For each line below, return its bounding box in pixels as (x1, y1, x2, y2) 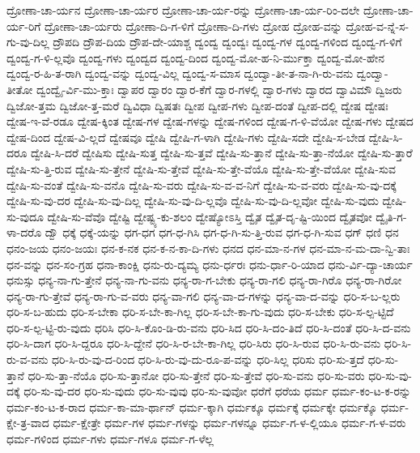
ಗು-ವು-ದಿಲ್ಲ (6, 33, 49, 50)
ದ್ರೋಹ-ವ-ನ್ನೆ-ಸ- (346, 17, 409, 34)
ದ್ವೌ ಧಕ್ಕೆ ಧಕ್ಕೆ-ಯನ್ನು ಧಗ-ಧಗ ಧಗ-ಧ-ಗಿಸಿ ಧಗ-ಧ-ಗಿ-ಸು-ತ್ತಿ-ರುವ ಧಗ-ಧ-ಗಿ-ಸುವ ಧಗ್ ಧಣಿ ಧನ (45, 224, 399, 241)
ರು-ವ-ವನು (6, 351, 49, 368)
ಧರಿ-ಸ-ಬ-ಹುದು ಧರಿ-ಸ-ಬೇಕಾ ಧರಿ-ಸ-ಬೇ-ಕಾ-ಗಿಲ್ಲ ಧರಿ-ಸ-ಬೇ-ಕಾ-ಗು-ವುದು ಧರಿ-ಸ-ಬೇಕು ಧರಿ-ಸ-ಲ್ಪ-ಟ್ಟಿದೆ (6, 303, 394, 320)
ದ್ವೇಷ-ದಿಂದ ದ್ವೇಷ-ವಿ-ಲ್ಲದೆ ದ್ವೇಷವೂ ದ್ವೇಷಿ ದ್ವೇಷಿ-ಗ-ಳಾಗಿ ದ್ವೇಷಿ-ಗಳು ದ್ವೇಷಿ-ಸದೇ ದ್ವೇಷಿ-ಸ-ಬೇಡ (6, 128, 366, 145)
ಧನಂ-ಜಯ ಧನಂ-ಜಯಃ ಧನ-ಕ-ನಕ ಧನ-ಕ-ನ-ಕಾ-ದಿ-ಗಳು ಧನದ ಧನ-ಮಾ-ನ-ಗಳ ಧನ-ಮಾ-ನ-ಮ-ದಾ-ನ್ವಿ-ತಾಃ (6, 239, 410, 256)
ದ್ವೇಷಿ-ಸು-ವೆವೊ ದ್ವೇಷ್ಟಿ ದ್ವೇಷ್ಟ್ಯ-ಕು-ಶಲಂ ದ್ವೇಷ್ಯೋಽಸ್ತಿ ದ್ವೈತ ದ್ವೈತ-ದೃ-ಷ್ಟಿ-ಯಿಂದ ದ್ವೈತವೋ (47, 207, 372, 224)
